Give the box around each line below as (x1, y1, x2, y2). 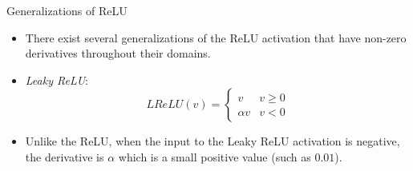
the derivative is (25, 148, 104, 165)
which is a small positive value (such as (118, 148, 311, 165)
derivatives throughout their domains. (25, 45, 211, 62)
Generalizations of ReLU (6, 2, 128, 18)
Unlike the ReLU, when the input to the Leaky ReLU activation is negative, (25, 133, 400, 149)
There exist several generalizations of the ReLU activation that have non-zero (25, 29, 407, 46)
